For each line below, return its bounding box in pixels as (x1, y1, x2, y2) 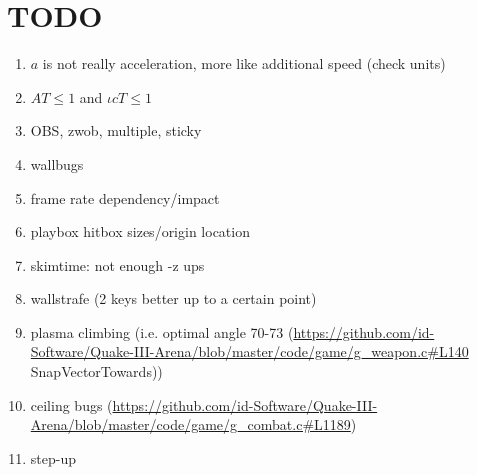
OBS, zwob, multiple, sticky (30, 120, 202, 141)
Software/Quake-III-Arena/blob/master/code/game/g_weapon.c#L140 (30, 341, 469, 362)
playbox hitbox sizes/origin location (30, 221, 250, 242)
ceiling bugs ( (30, 394, 113, 415)
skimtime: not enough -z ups (30, 254, 205, 275)
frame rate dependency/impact (30, 187, 220, 208)
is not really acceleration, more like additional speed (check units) (42, 53, 446, 74)
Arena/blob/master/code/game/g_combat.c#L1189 (30, 414, 351, 435)
